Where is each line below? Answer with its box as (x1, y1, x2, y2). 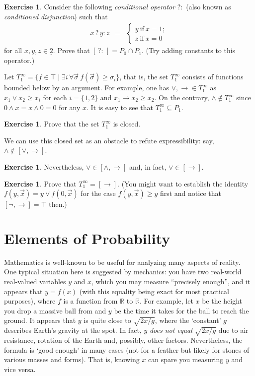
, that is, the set (119, 71, 169, 82)
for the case (81, 188, 116, 198)
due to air (218, 325, 249, 335)
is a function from (63, 296, 118, 306)
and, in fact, (129, 161, 167, 172)
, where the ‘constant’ (155, 315, 221, 325)
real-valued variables (4, 276, 66, 287)
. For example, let (139, 296, 193, 306)
